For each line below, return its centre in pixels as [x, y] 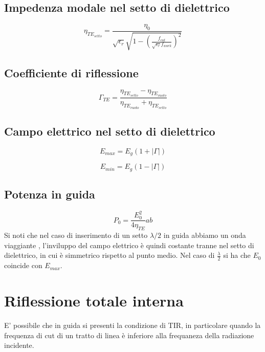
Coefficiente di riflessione [71, 72]
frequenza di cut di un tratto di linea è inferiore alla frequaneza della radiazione [129, 335]
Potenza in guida [50, 194]
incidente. [19, 345]
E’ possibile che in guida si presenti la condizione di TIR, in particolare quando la [132, 325]
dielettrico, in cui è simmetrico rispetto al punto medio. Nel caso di [109, 255]
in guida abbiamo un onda [205, 235]
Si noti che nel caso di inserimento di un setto [76, 235]
